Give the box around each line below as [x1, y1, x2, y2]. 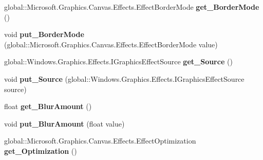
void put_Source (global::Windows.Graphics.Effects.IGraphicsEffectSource [4, 73, 245, 84]
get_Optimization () [4, 145, 77, 156]
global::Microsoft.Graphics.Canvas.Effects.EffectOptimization [4, 135, 196, 146]
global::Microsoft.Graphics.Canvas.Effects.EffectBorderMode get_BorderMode [4, 2, 259, 12]
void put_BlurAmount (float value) [4, 118, 125, 129]
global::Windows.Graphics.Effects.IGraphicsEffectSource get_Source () [4, 56, 233, 67]
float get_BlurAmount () [4, 101, 92, 112]
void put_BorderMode [4, 29, 84, 40]
